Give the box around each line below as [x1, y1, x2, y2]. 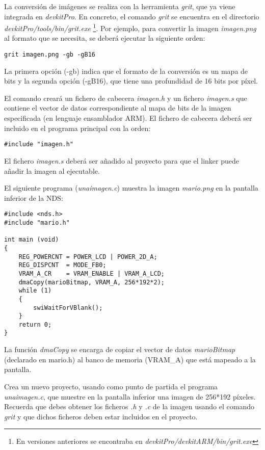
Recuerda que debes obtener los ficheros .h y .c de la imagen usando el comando [4, 401, 254, 412]
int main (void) [4, 236, 59, 244]
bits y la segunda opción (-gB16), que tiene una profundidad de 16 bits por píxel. [4, 75, 258, 86]
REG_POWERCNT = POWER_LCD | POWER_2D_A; [18, 253, 157, 260]
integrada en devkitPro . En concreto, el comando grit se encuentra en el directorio [4, 11, 259, 21]
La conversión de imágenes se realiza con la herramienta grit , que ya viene [4, 1, 235, 11]
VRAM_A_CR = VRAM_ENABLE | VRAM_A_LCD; [18, 270, 165, 277]
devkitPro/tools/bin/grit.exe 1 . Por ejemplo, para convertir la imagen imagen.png [4, 21, 256, 33]
